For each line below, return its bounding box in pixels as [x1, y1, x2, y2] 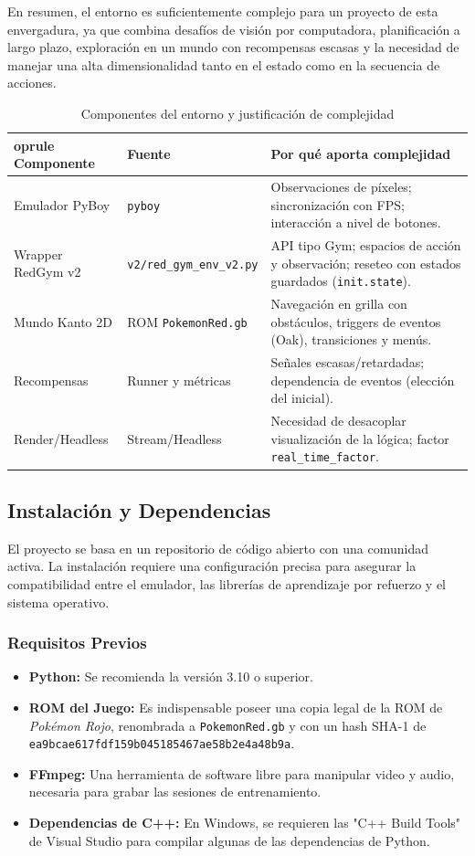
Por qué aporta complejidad [270, 144, 451, 164]
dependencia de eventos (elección [270, 370, 455, 389]
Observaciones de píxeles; [270, 177, 412, 196]
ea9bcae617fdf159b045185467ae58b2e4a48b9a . [28, 734, 295, 753]
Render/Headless [14, 428, 109, 448]
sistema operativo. [7, 592, 110, 611]
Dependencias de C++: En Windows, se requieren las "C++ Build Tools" [28, 813, 461, 832]
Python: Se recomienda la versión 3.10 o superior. [28, 667, 313, 686]
